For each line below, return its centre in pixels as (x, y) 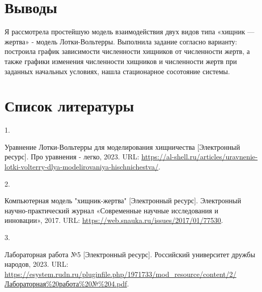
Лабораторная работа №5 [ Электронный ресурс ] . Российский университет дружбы (130, 254)
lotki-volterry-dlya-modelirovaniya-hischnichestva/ (81, 166)
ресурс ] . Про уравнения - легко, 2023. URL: (72, 157)
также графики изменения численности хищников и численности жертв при (121, 61)
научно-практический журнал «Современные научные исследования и (111, 210)
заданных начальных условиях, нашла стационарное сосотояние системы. (117, 71)
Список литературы (69, 106)
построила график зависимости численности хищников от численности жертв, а (127, 51)
